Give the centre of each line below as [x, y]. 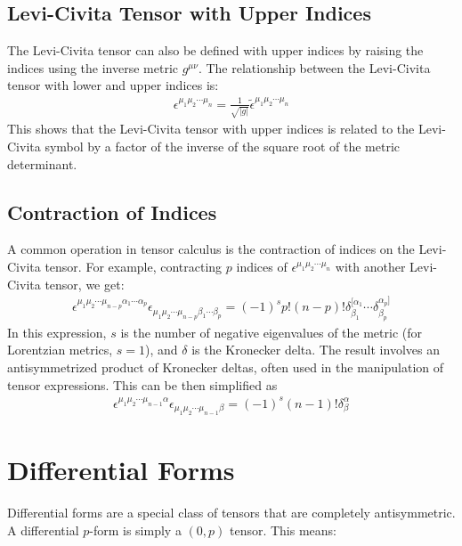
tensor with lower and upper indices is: [113, 85]
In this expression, [57, 332]
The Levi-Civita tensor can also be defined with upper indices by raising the [215, 50]
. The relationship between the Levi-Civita [314, 67]
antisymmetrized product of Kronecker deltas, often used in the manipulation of [226, 367]
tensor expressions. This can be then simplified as [142, 384]
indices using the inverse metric [93, 67]
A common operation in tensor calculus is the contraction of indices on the [211, 249]
